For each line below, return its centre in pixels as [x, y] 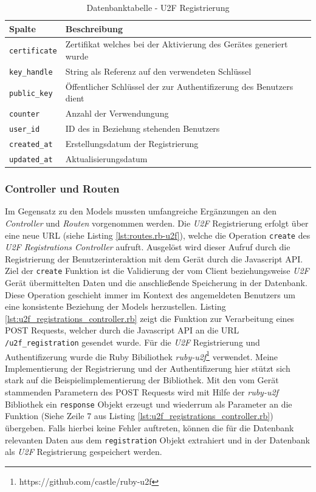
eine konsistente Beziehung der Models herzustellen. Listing [115, 306]
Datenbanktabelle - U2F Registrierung [158, 7]
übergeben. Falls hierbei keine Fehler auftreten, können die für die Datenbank [149, 427]
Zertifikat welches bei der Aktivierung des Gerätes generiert [177, 44]
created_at [31, 145]
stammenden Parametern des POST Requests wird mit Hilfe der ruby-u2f [142, 392]
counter [25, 114]
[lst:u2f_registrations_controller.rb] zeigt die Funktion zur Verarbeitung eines [150, 318]
